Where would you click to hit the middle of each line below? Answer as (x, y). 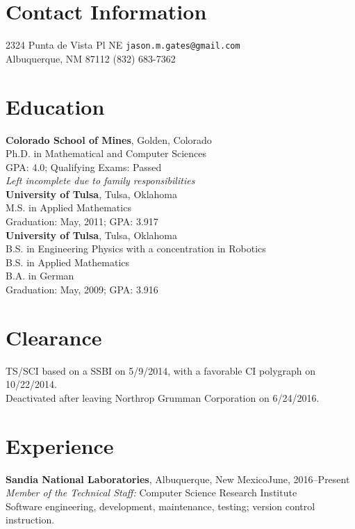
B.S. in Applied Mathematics (68, 262)
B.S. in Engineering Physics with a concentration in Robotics (136, 249)
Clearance (54, 337)
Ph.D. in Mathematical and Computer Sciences (106, 153)
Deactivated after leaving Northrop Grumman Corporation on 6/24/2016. (163, 397)
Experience (60, 445)
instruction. (30, 520)
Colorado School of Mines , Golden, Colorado (109, 139)
